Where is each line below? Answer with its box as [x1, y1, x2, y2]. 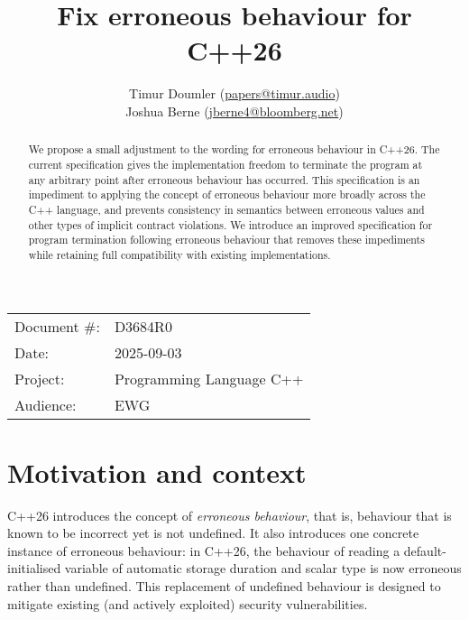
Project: [14, 367, 65, 389]
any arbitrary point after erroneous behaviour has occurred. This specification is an [28, 171, 420, 187]
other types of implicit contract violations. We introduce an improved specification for [28, 217, 433, 232]
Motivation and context [7, 453, 307, 490]
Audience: [14, 393, 77, 415]
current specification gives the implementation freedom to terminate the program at [28, 156, 423, 171]
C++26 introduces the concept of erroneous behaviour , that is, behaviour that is [7, 505, 452, 524]
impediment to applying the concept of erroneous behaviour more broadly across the [28, 187, 426, 202]
